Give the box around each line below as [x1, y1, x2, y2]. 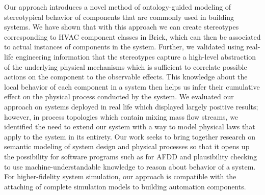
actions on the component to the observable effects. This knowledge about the [4, 71, 248, 82]
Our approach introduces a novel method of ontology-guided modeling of [4, 2, 231, 12]
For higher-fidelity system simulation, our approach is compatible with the [4, 171, 236, 182]
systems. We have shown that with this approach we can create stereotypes [4, 21, 239, 32]
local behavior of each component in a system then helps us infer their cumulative [4, 81, 260, 92]
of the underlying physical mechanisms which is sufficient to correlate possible [4, 61, 247, 72]
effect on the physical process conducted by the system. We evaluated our [4, 91, 234, 102]
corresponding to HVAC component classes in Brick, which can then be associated [4, 31, 261, 42]
